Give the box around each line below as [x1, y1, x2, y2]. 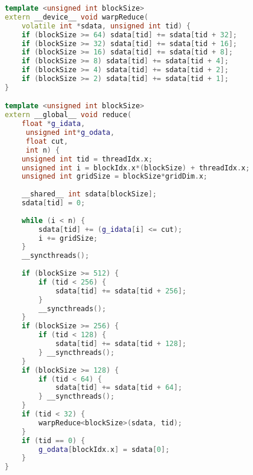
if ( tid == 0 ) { [21, 436, 86, 445]
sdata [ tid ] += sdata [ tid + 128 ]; [55, 340, 186, 348]
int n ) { [25, 146, 60, 154]
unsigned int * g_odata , [25, 128, 115, 137]
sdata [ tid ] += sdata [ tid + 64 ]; [55, 383, 182, 392]
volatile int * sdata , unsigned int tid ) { [21, 21, 191, 30]
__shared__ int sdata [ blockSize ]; [21, 190, 157, 199]
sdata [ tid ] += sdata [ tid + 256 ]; [55, 286, 186, 295]
